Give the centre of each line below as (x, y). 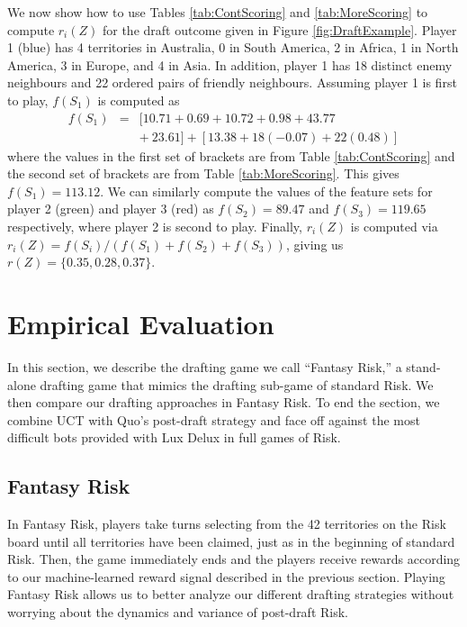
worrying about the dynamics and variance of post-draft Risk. (178, 612)
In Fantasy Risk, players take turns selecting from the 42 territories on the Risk (227, 524)
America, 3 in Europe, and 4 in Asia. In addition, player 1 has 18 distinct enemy (230, 64)
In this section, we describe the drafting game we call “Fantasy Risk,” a (205, 366)
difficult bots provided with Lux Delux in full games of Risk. (174, 437)
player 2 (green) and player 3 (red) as (111, 209)
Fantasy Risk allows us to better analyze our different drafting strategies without (231, 594)
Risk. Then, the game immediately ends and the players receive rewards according (234, 559)
